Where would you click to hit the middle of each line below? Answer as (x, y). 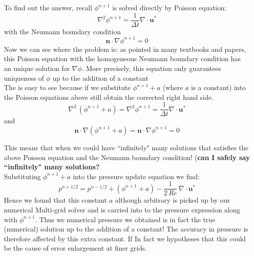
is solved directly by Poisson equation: (169, 7)
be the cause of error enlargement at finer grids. (75, 248)
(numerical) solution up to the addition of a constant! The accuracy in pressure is (126, 229)
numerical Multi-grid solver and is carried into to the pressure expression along (122, 209)
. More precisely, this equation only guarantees (151, 68)
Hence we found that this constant (55, 200)
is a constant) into (218, 87)
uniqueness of (24, 78)
